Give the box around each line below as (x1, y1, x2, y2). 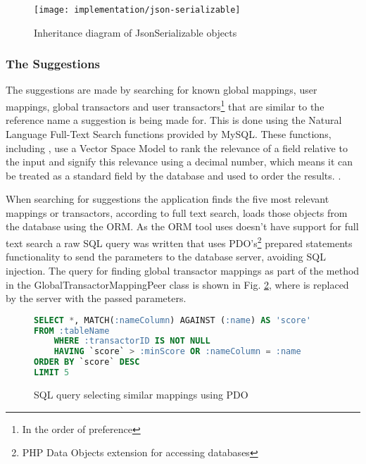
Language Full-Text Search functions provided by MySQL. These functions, (6, 126, 332, 141)
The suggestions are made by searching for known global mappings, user (6, 82, 317, 97)
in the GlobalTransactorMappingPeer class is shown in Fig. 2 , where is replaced (6, 277, 349, 291)
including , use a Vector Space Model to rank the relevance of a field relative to (6, 140, 348, 155)
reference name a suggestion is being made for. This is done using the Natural (6, 113, 342, 127)
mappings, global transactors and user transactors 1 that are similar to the (6, 97, 324, 113)
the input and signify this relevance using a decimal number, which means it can (6, 154, 353, 169)
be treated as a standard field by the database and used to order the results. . (6, 168, 341, 182)
